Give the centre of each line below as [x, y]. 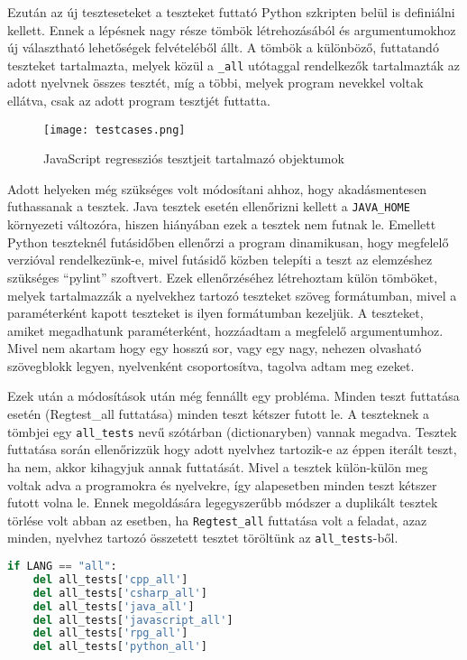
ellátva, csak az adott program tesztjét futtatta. [139, 101]
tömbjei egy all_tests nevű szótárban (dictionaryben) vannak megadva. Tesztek [232, 431]
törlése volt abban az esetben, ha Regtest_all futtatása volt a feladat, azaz [217, 520]
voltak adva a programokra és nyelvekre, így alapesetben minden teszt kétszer [222, 484]
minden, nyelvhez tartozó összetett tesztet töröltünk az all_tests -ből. [203, 538]
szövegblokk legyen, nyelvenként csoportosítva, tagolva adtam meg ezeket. [211, 365]
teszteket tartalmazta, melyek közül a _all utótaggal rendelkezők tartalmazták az [234, 65]
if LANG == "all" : [62, 566]
